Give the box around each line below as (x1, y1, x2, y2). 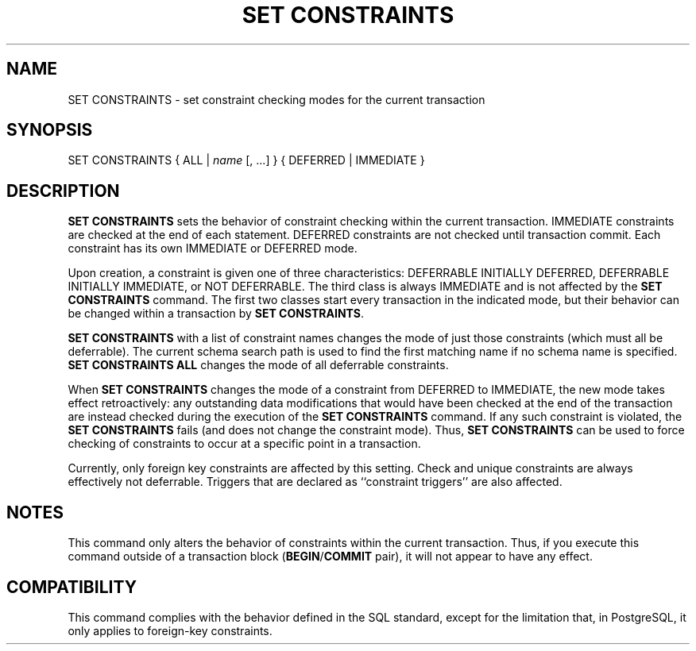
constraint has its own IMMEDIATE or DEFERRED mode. (68, 241, 358, 256)
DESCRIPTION (6, 180, 120, 201)
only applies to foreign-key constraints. (68, 623, 273, 638)
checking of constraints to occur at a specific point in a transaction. (68, 437, 421, 451)
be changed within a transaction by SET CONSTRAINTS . (68, 306, 365, 321)
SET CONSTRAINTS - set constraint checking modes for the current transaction (68, 92, 485, 106)
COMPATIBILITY (6, 576, 137, 597)
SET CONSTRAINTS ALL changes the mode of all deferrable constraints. (68, 358, 449, 372)
